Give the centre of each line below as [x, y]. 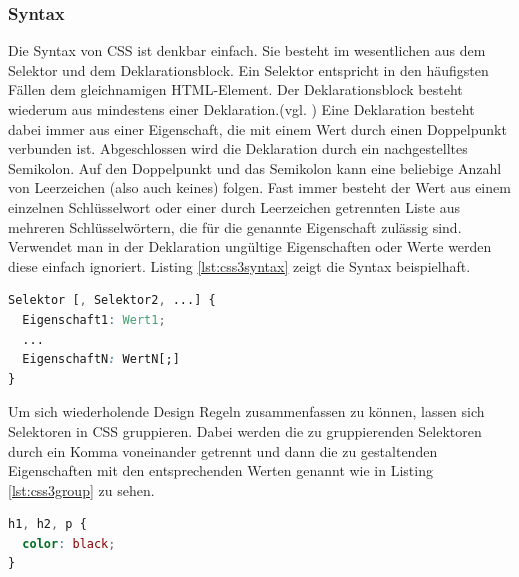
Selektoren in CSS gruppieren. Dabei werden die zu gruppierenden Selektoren [245, 430]
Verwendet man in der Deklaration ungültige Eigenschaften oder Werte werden [250, 246]
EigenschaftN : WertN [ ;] [101, 359]
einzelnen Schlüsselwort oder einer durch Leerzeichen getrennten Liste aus [234, 206]
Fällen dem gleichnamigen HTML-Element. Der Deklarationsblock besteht [235, 89]
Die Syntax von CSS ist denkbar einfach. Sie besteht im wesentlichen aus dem [247, 50]
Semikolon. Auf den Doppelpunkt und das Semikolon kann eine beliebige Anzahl [255, 167]
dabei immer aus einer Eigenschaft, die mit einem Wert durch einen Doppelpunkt [257, 128]
